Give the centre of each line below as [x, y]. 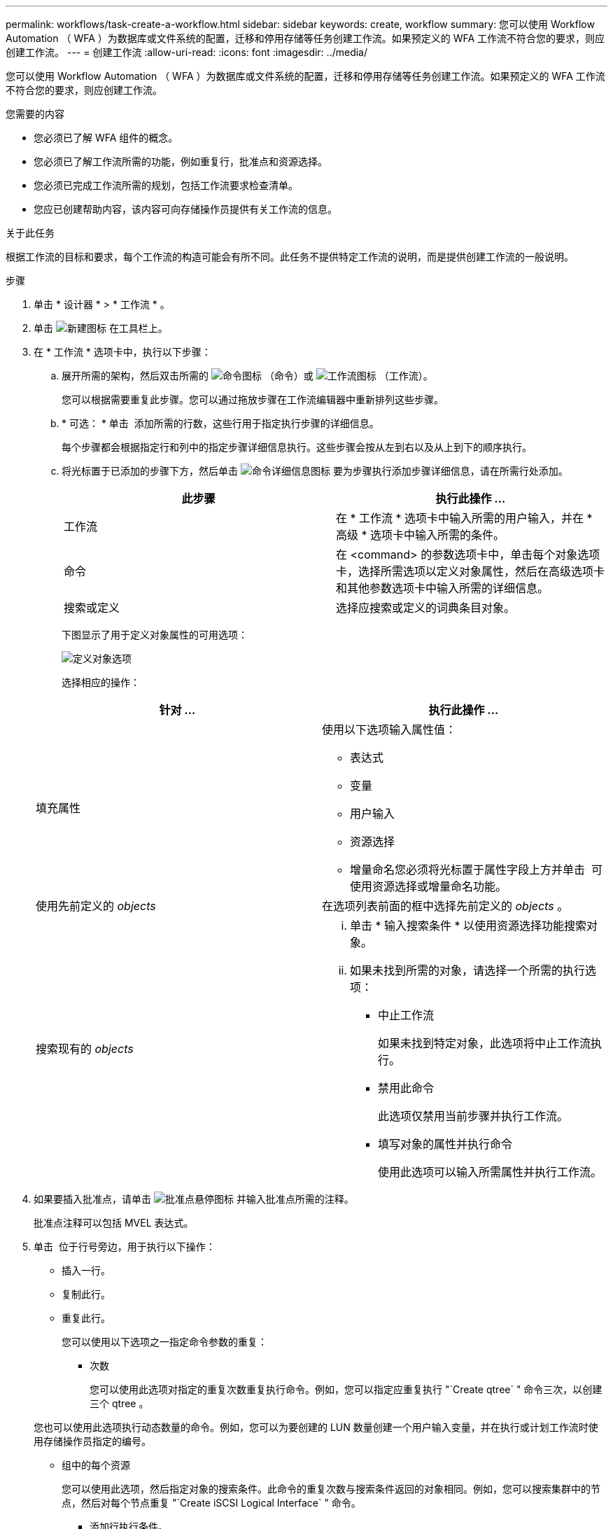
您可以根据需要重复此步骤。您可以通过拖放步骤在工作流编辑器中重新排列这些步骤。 [253, 399]
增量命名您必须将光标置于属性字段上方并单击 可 [477, 870]
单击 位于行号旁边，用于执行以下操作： [125, 1247]
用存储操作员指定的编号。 [92, 1441]
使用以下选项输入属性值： [389, 729]
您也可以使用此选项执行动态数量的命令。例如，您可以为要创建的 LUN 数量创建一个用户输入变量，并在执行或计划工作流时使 [316, 1427]
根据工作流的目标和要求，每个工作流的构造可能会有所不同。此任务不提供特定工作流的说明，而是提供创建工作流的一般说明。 [290, 257]
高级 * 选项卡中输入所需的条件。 [421, 535]
